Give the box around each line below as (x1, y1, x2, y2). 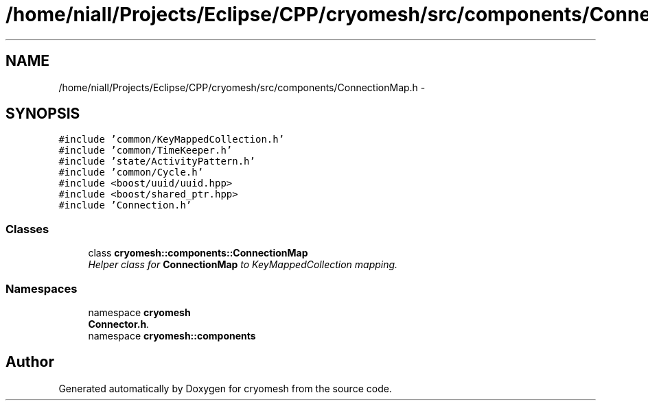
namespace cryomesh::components (88, 329, 256, 342)
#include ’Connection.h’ (58, 200, 192, 211)
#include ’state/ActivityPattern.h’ (58, 156, 255, 167)
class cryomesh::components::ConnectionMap (88, 247, 308, 259)
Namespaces (5, 281, 78, 296)
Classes (5, 222, 49, 236)
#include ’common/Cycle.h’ (58, 167, 204, 178)
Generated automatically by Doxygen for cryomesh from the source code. (58, 382, 392, 394)
